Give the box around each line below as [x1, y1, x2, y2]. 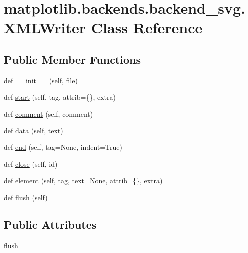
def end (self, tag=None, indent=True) [4, 142, 122, 152]
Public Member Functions [4, 51, 141, 67]
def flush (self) [4, 192, 48, 202]
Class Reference [91, 17, 203, 38]
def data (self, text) [4, 125, 63, 135]
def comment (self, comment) [4, 108, 93, 119]
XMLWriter [4, 17, 86, 38]
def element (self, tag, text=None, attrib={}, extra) [4, 175, 163, 186]
